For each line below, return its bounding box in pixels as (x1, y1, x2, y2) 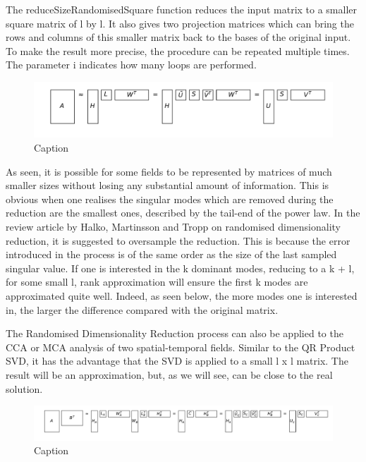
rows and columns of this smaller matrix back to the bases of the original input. (6, 30, 351, 44)
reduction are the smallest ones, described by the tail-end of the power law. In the (6, 205, 360, 220)
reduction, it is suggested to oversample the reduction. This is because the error (6, 233, 350, 248)
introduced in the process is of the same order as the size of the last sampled (6, 247, 337, 262)
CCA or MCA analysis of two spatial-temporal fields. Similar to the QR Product (6, 339, 355, 354)
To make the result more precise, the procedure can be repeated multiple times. (6, 43, 350, 58)
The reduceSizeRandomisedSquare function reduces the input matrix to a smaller (6, 2, 358, 16)
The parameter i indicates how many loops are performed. (6, 57, 257, 72)
